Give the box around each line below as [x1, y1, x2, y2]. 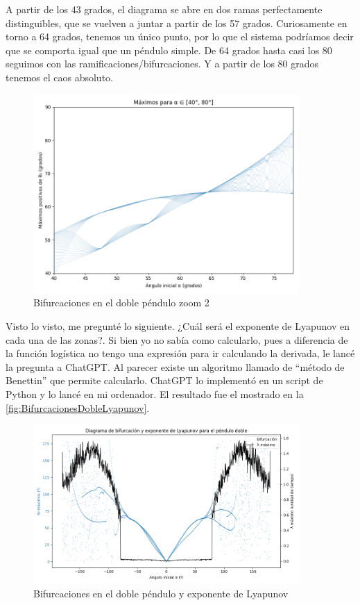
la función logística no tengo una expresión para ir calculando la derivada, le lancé [6, 346, 355, 360]
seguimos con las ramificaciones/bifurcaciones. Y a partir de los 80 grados [6, 56, 319, 71]
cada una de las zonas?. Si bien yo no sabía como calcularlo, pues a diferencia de [6, 332, 348, 347]
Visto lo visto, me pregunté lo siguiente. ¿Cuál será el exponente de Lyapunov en [6, 318, 350, 333]
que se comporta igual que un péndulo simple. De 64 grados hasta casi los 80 [6, 42, 332, 57]
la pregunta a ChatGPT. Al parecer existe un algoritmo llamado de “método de [6, 359, 345, 374]
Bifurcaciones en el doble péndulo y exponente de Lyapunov [33, 586, 289, 600]
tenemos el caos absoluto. [6, 69, 113, 84]
